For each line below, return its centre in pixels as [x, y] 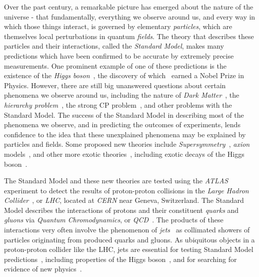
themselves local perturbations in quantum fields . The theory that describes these [129, 36]
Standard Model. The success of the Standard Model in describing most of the [124, 114]
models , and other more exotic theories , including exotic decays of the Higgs [124, 154]
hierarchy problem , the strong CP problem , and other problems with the [118, 104]
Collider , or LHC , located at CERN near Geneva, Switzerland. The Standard [124, 200]
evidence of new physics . [43, 269]
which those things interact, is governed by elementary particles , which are [118, 26]
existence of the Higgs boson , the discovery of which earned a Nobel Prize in [124, 75]
